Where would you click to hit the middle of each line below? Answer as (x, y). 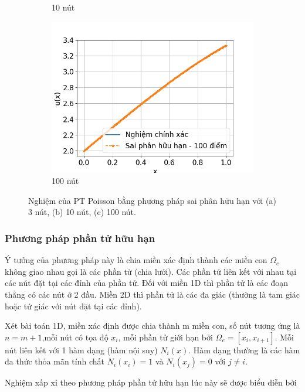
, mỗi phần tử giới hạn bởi (165, 337)
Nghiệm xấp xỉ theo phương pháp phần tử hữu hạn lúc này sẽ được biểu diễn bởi (151, 382)
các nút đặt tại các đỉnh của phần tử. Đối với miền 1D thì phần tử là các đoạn (147, 283)
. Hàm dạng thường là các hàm (244, 350)
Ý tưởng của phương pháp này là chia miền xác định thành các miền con (136, 260)
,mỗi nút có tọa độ (75, 337)
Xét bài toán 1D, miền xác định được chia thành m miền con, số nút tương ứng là (152, 325)
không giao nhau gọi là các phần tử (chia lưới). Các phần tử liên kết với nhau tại (151, 271)
